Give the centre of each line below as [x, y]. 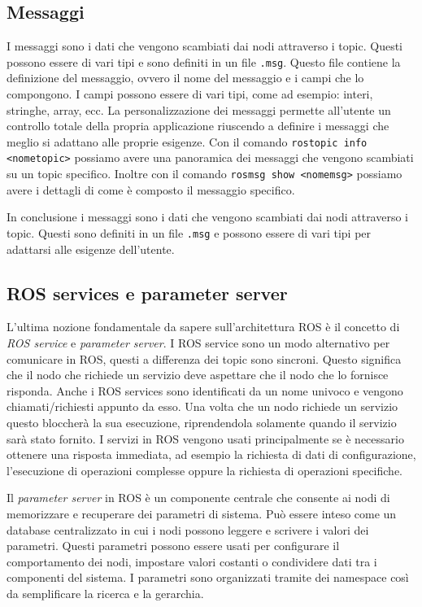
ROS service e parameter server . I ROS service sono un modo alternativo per [198, 343]
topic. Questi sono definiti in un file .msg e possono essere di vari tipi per [189, 232]
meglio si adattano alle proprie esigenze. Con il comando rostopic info [187, 141]
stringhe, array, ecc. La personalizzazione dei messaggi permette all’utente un [199, 109]
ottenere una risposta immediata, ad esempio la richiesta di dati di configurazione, [211, 454]
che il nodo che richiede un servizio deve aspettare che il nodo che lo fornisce [198, 375]
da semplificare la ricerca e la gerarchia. [105, 593]
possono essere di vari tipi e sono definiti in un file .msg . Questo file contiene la [204, 61]
